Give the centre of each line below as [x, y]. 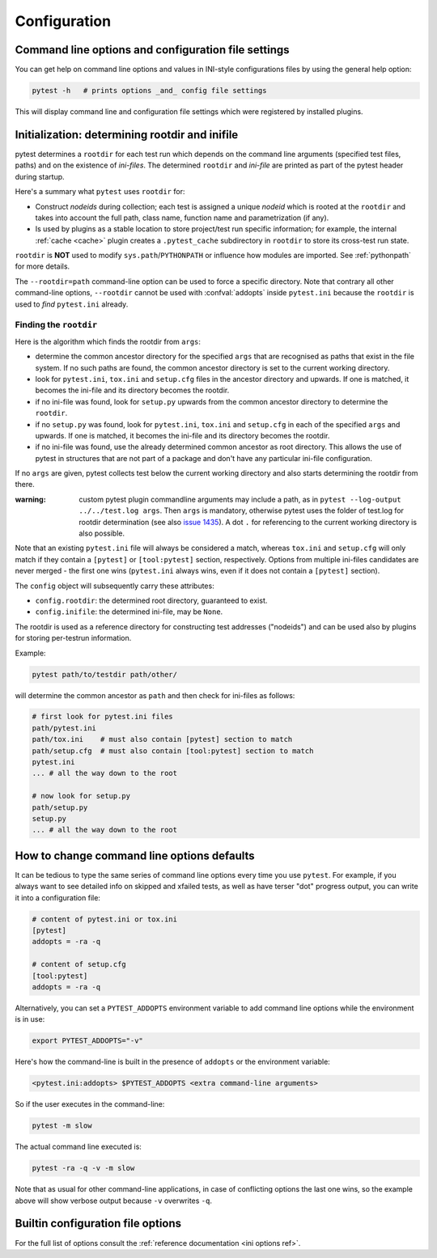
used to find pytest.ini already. [72, 304]
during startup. [40, 176]
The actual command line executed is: [78, 1147]
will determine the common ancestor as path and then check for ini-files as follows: [155, 695]
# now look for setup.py [81, 796]
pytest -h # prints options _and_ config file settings [149, 91]
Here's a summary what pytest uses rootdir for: [100, 192]
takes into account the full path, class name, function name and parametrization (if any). [182, 218]
